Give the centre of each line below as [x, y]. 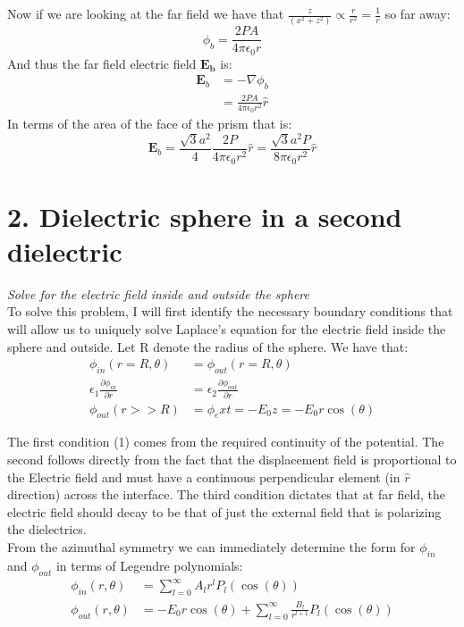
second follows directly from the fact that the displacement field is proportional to [232, 460]
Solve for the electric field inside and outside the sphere [158, 293]
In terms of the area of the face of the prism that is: [150, 124]
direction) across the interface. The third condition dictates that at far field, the [227, 494]
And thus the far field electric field [102, 63]
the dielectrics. [47, 529]
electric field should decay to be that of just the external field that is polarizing [224, 511]
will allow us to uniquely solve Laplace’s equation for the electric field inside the [227, 329]
